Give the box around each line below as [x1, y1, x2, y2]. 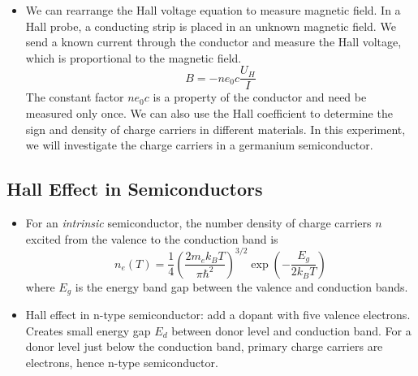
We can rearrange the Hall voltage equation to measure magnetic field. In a [25, 2, 401, 18]
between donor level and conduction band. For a [171, 322, 412, 339]
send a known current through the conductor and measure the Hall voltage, [25, 33, 402, 50]
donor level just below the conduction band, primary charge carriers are [25, 338, 383, 355]
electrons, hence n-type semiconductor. [25, 353, 218, 370]
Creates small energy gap [25, 322, 151, 339]
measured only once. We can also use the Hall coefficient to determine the [25, 105, 393, 122]
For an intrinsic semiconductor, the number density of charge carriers [25, 214, 372, 231]
